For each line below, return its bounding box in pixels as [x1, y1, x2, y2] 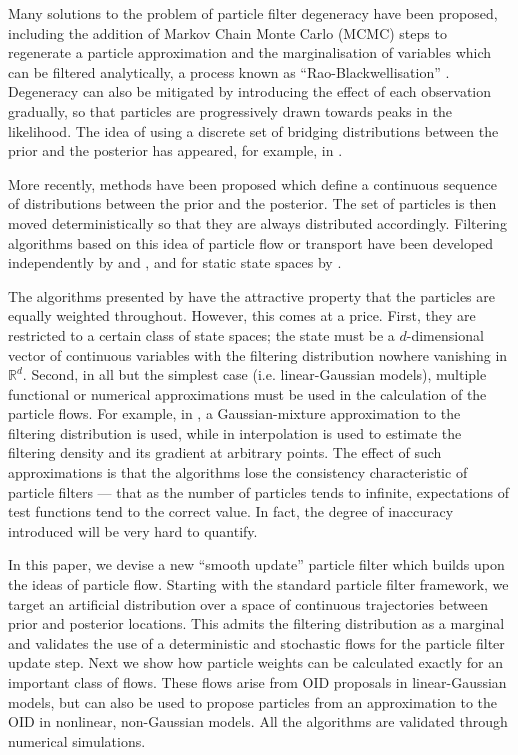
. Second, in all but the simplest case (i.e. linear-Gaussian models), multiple [22, 364, 487, 385]
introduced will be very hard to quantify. [8, 520, 258, 541]
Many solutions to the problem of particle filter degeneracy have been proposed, [8, 3, 498, 23]
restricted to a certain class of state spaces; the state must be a [8, 324, 395, 345]
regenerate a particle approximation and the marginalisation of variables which [8, 42, 492, 63]
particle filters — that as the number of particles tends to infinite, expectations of [8, 481, 510, 502]
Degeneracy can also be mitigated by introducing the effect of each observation [8, 81, 492, 102]
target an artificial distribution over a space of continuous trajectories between [8, 593, 489, 614]
